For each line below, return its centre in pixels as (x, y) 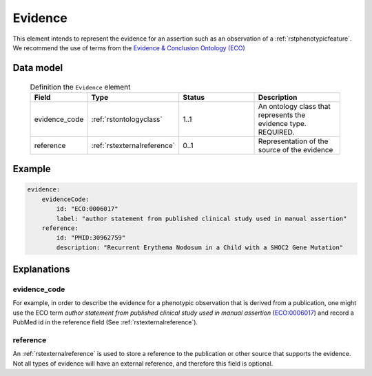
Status (194, 97)
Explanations (41, 270)
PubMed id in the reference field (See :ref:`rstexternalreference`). (105, 322)
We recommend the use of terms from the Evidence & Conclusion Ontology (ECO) (129, 48)
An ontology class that (294, 106)
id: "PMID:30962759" (91, 238)
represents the (282, 115)
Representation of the (293, 141)
